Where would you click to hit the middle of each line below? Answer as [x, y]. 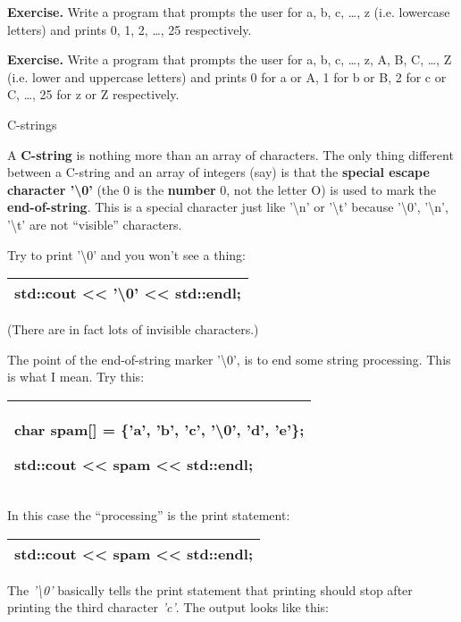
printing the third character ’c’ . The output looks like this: [168, 607]
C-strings [32, 124]
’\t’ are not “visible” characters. [95, 224]
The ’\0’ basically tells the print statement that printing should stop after [210, 589]
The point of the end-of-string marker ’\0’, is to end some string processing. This [229, 359]
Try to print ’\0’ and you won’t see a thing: [126, 254]
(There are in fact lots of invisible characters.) [133, 329]
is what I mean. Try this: [76, 377]
